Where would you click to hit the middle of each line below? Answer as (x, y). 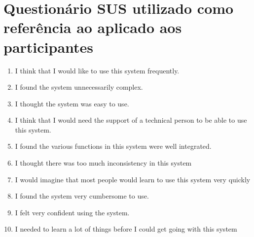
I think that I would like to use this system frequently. (97, 70)
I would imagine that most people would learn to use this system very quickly (133, 179)
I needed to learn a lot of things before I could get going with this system (126, 229)
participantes (49, 47)
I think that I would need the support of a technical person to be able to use (131, 120)
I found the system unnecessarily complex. (79, 87)
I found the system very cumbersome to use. (82, 196)
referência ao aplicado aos (93, 27)
